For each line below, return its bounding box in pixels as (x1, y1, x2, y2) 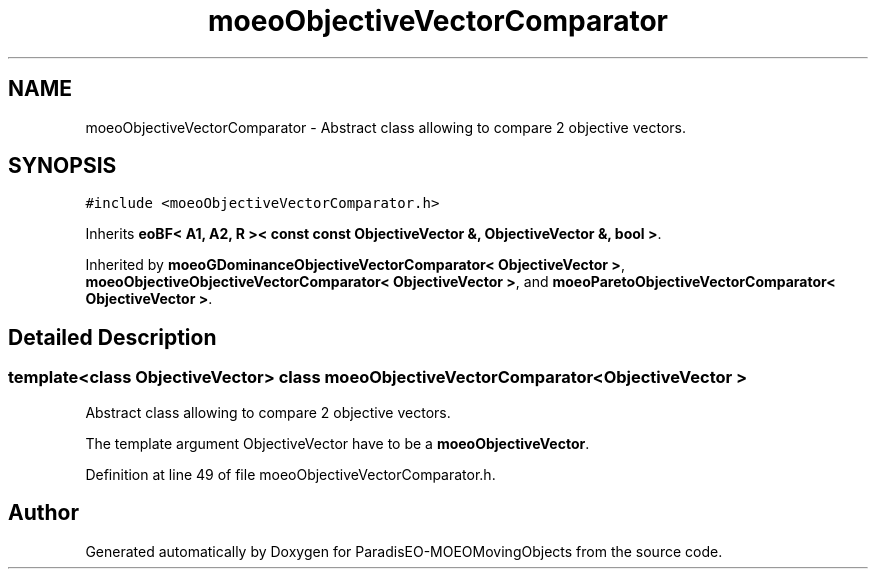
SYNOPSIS (8, 153, 117, 179)
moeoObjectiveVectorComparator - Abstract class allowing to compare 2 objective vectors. (85, 118, 687, 136)
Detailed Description (8, 324, 217, 350)
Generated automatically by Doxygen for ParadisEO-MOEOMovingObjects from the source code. (85, 542, 723, 560)
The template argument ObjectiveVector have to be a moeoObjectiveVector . (85, 434, 590, 452)
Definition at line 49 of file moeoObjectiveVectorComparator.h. (85, 465, 496, 483)
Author (8, 500, 79, 526)
